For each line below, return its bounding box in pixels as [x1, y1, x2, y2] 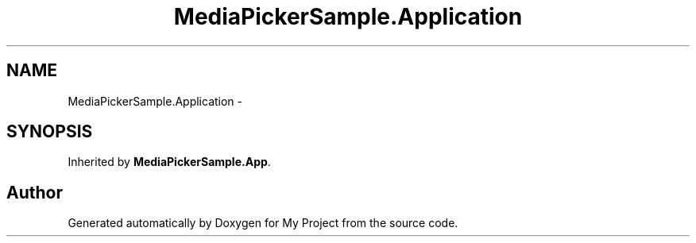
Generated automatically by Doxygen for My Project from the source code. [68, 216, 458, 230]
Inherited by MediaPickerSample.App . [68, 155, 271, 169]
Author [6, 182, 63, 202]
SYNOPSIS [6, 121, 93, 142]
